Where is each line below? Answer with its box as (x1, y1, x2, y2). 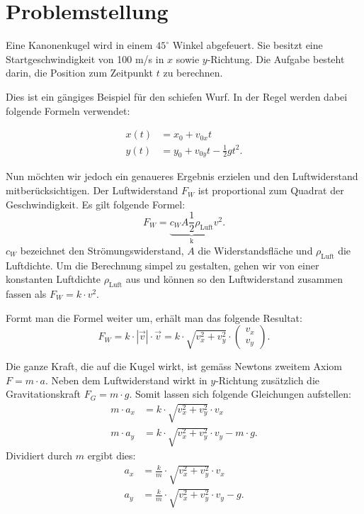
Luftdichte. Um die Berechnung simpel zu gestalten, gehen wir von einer (6, 257, 319, 272)
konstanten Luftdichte (6, 272, 101, 286)
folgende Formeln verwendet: (6, 103, 130, 118)
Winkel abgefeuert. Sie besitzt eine (172, 38, 323, 52)
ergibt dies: (87, 448, 136, 463)
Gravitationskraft (6, 386, 81, 401)
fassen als (6, 286, 47, 301)
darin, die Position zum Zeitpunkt (6, 65, 154, 80)
